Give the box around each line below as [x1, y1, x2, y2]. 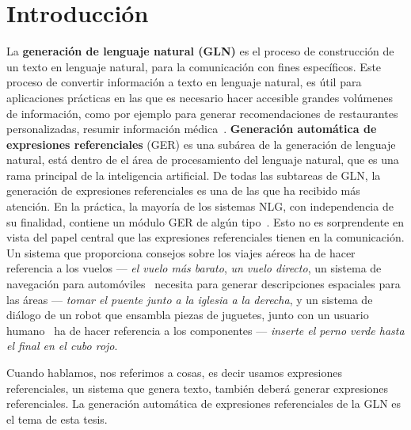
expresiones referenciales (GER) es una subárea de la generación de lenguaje [6, 135, 396, 152]
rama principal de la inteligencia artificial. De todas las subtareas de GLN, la [6, 166, 381, 183]
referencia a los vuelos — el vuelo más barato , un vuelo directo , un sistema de [6, 260, 382, 276]
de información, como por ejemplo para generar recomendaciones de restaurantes [6, 105, 398, 121]
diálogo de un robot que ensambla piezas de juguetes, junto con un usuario [6, 306, 369, 323]
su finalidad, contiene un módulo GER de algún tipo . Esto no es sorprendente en [6, 213, 404, 230]
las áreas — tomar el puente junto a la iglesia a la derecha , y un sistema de [6, 291, 373, 307]
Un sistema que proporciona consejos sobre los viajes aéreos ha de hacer [6, 244, 356, 261]
